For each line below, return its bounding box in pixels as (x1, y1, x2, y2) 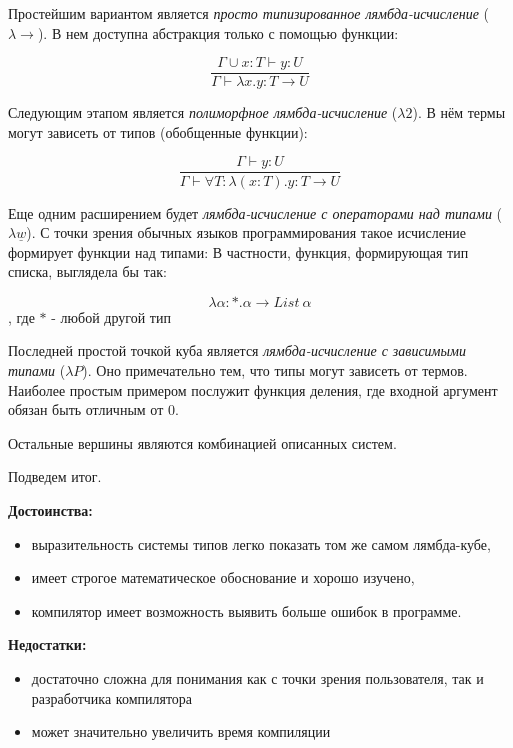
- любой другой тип (51, 306, 171, 327)
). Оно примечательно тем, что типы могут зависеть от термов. (82, 360, 468, 381)
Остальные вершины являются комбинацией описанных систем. (8, 432, 397, 453)
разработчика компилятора (31, 687, 193, 708)
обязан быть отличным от (8, 399, 164, 420)
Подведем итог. (8, 466, 102, 487)
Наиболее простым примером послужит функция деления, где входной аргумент (8, 379, 498, 400)
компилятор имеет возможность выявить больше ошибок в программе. (31, 600, 462, 621)
